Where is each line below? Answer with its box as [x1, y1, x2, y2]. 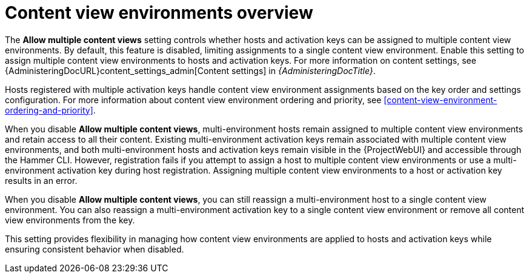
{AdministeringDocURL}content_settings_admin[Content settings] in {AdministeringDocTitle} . [5, 65, 376, 76]
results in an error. [5, 175, 78, 186]
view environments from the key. [5, 214, 135, 225]
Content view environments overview [5, 2, 313, 23]
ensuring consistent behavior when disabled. [5, 243, 184, 254]
